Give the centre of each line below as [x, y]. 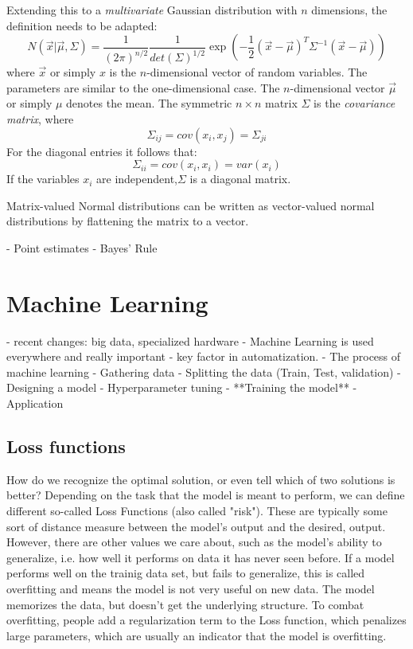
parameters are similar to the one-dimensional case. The [143, 87]
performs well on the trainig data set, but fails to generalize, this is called [186, 573]
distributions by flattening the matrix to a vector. [128, 221]
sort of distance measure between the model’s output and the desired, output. [196, 526]
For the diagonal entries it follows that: [102, 151]
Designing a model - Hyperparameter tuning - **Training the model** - [182, 387]
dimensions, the [349, 10]
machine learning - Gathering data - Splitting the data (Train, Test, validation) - [204, 371]
